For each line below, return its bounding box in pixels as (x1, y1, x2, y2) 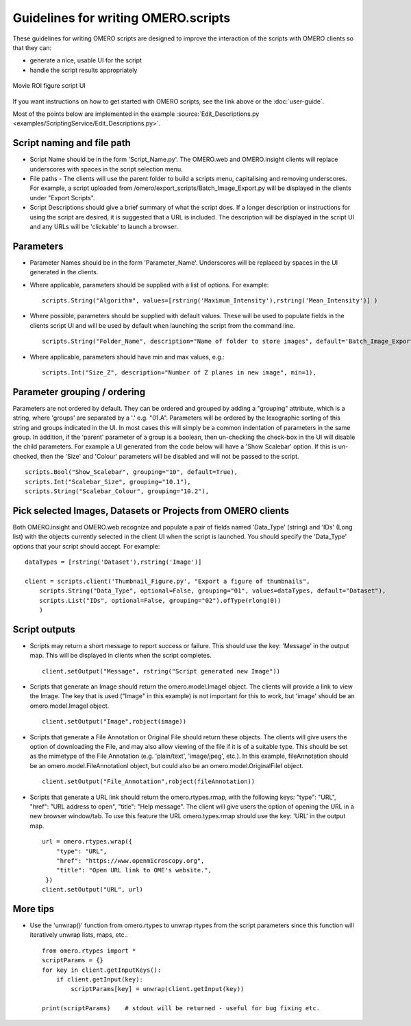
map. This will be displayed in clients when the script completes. (29, 652, 212, 660)
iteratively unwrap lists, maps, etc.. (29, 931, 128, 939)
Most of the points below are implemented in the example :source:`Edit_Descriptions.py (12, 110, 260, 118)
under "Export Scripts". (29, 193, 95, 202)
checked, (12, 452, 39, 460)
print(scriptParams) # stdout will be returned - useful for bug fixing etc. (42, 1005, 321, 1012)
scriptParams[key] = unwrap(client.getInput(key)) (71, 985, 245, 993)
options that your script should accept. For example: (12, 542, 160, 550)
